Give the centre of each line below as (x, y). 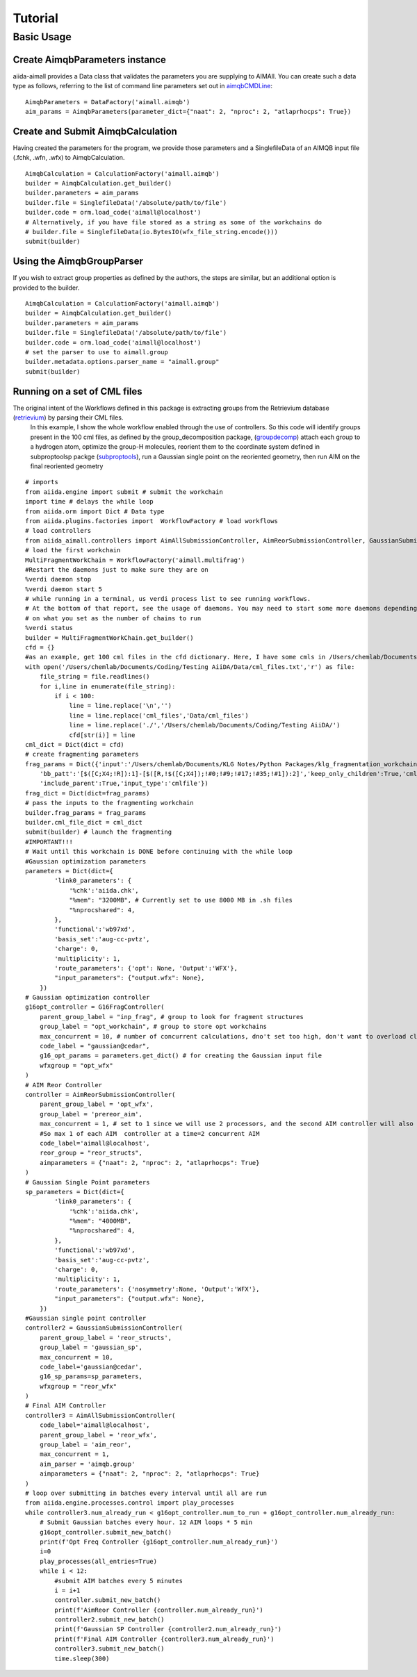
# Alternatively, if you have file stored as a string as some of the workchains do (174, 222)
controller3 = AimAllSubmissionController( (100, 1415)
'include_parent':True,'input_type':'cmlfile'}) (124, 784)
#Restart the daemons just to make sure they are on (117, 569)
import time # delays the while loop (90, 502)
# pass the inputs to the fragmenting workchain (109, 803)
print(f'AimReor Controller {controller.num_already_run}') (159, 1610)
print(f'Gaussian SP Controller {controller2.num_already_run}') (168, 1629)
